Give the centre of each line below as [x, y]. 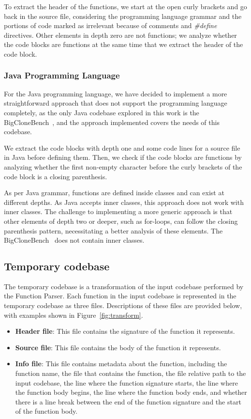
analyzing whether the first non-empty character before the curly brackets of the [123, 166]
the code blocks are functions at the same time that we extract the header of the [124, 44]
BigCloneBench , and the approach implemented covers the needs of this [112, 122]
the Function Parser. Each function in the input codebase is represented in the [120, 296]
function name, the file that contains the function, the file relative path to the [131, 373]
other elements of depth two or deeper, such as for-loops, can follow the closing [121, 221]
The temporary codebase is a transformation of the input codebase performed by [124, 286]
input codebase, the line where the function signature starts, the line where [126, 382]
